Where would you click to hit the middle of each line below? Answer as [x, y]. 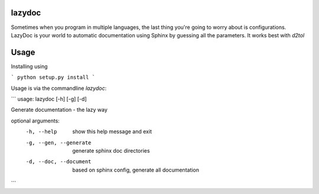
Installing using [29, 66]
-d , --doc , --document [58, 162]
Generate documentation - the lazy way [59, 110]
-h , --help [41, 132]
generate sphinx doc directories [111, 150]
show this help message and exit [112, 132]
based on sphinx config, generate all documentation [136, 170]
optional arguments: [35, 121]
